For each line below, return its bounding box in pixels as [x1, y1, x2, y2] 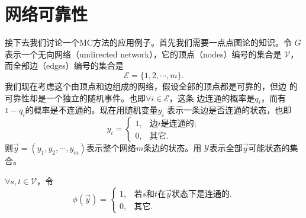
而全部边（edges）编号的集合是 [5, 59, 124, 72]
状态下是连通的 [171, 190, 230, 198]
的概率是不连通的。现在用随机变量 [25, 104, 158, 116]
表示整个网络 [86, 142, 136, 154]
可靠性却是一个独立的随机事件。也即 [5, 91, 146, 104]
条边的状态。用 [143, 142, 202, 154]
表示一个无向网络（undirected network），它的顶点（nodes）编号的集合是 [5, 47, 282, 60]
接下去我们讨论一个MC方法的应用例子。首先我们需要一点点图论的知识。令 [5, 36, 292, 49]
